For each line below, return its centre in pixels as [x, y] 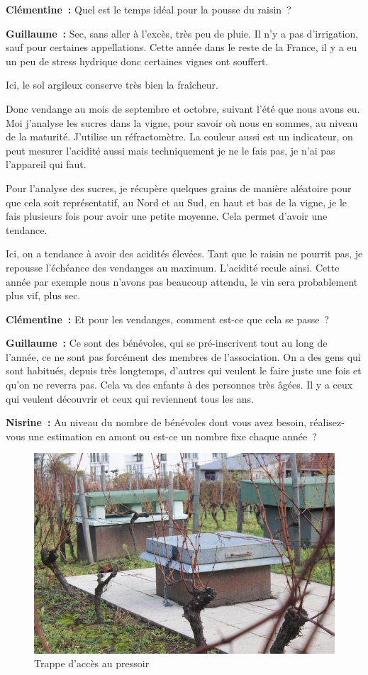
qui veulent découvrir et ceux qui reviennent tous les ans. [130, 398]
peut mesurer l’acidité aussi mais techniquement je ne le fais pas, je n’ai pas [171, 150]
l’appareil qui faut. [46, 164]
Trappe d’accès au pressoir [92, 663]
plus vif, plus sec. [43, 295]
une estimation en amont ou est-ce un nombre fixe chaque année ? [172, 436]
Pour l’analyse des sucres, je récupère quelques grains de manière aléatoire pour [179, 188]
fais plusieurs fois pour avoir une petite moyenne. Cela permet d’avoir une [167, 216]
